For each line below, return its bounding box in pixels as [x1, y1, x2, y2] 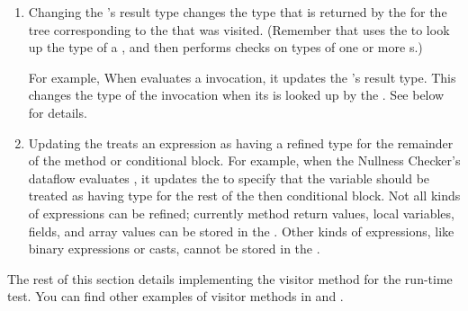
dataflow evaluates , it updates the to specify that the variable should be [28, 168, 430, 187]
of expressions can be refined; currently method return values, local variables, [28, 203, 454, 222]
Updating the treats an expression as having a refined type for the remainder [28, 133, 454, 152]
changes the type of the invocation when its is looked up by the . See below [28, 85, 445, 104]
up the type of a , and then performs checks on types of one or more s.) [28, 38, 423, 57]
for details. [28, 102, 87, 121]
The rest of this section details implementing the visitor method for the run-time [7, 269, 453, 288]
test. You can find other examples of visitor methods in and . [7, 287, 344, 306]
